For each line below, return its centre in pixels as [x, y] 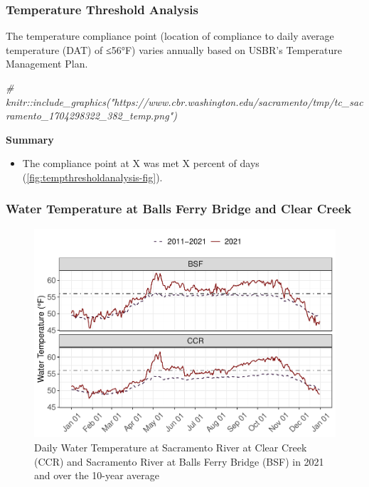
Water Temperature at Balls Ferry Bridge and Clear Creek [179, 209]
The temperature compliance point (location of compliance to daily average [170, 36]
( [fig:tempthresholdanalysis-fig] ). [92, 177]
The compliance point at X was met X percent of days [141, 163]
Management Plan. [47, 64]
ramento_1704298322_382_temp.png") [91, 116]
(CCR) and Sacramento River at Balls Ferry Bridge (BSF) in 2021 [179, 461]
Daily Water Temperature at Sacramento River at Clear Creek [171, 447]
